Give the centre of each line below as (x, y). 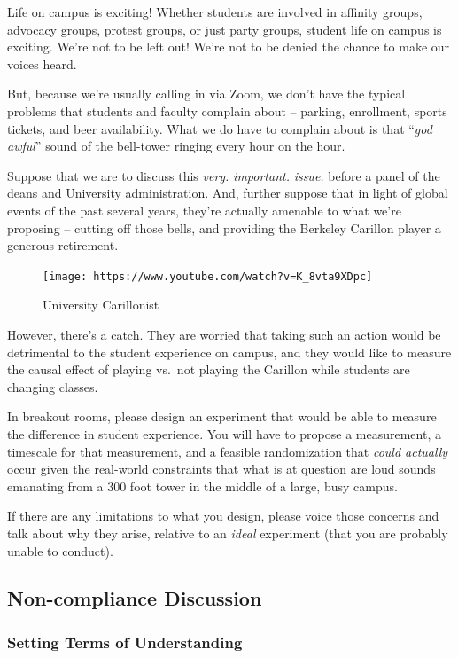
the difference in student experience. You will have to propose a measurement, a (224, 433)
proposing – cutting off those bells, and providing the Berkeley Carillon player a (224, 227)
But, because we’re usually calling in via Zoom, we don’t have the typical (206, 94)
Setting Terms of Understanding (125, 642)
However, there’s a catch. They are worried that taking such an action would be (224, 334)
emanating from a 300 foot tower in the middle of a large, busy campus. (202, 486)
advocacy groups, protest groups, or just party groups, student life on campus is (225, 29)
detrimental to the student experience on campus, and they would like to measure (229, 352)
